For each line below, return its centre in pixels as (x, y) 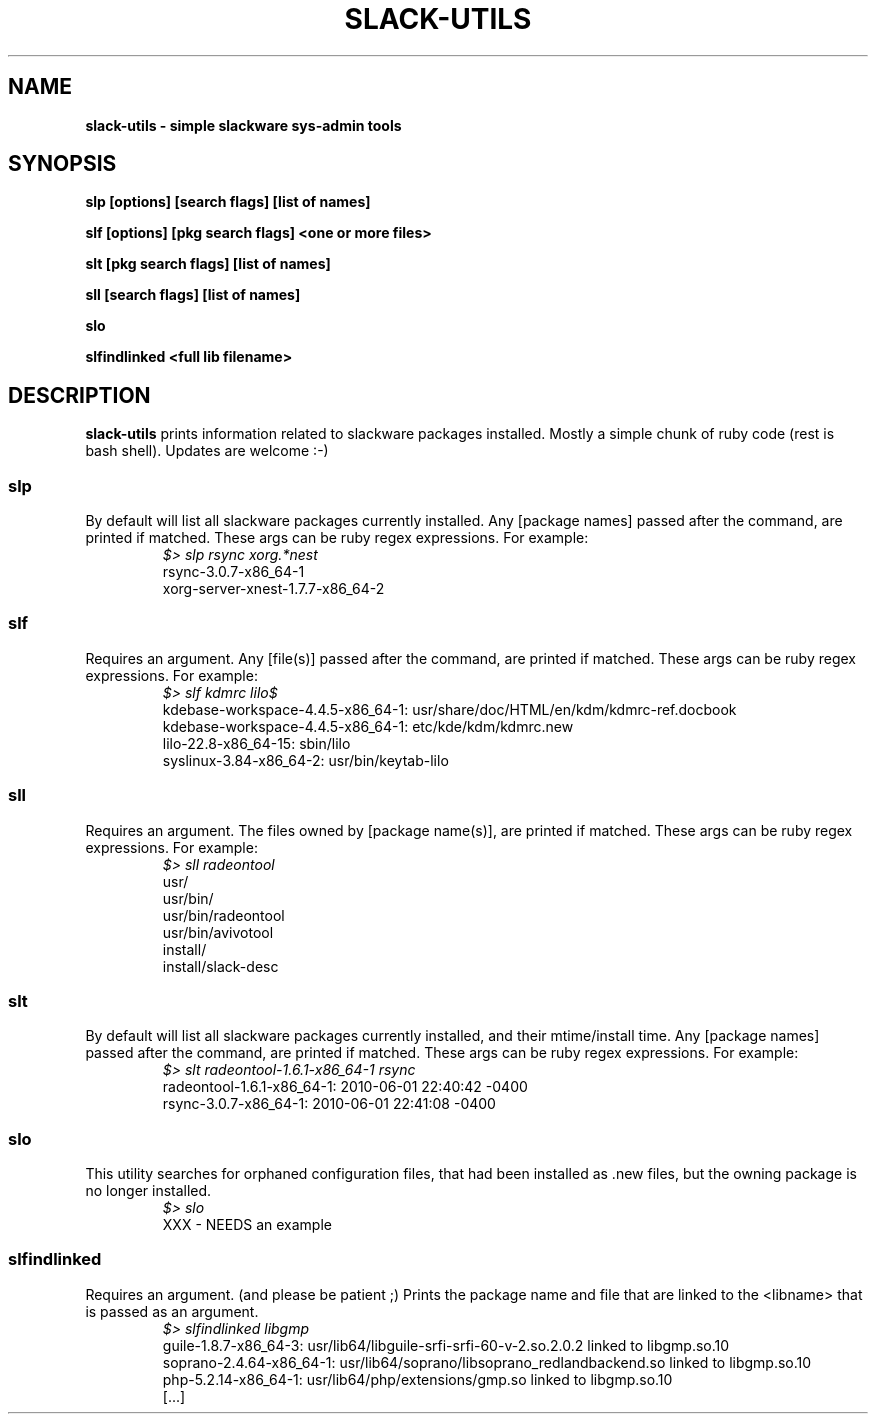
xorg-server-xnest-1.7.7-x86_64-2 (273, 589)
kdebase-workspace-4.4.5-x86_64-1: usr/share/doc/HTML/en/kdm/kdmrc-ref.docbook (449, 709)
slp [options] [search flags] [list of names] (228, 202)
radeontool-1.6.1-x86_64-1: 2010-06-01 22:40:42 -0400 (345, 1087)
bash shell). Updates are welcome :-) (207, 451)
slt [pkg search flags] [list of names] (208, 264)
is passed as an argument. (172, 1311)
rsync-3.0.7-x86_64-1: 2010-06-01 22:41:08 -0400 (329, 1104)
